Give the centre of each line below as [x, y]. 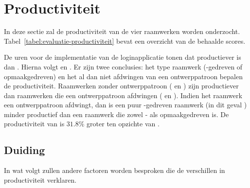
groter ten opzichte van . [123, 124]
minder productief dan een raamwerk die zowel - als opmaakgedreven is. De [116, 114]
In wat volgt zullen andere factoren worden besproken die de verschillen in [115, 170]
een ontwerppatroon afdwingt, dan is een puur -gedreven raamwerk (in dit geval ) [125, 105]
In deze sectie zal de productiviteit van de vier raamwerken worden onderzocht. [122, 31]
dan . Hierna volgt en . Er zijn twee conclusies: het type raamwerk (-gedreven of [123, 66]
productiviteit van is [34, 124]
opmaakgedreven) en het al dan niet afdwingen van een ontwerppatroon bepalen [123, 76]
